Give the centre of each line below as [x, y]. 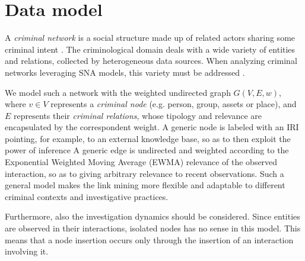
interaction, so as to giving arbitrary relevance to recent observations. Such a [144, 173]
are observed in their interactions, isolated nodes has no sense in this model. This [153, 228]
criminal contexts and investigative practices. [87, 196]
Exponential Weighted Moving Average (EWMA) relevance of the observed [141, 162]
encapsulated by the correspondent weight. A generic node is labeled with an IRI [152, 127]
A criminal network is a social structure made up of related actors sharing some [150, 38]
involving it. [27, 251]
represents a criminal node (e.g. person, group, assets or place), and [174, 104]
